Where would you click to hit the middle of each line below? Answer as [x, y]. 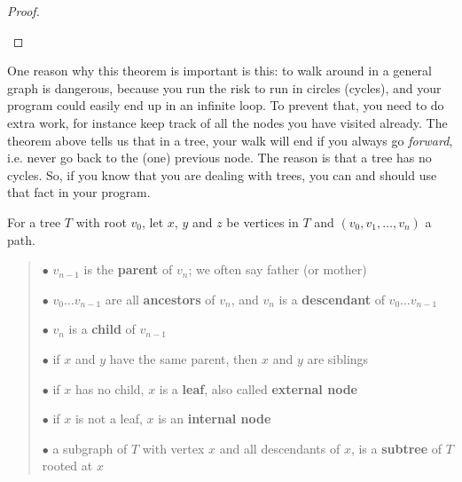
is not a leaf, [109, 419]
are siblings [338, 358]
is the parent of [128, 269]
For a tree [34, 221]
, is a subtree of [396, 448]
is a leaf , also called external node [258, 388]
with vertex [173, 448]
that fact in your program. [79, 192]
